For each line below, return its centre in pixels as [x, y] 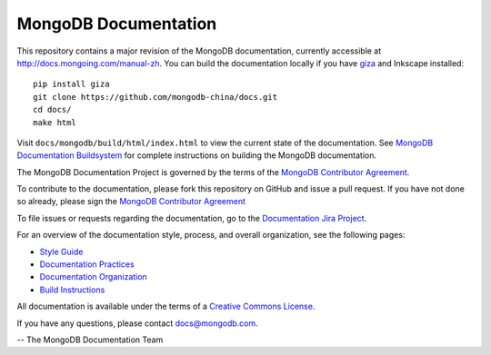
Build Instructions [72, 290]
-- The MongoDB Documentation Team [90, 340]
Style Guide [61, 251]
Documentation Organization [93, 277]
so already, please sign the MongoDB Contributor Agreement [131, 202]
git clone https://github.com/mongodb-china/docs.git [155, 97]
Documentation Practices [87, 264]
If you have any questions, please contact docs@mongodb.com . [137, 323]
